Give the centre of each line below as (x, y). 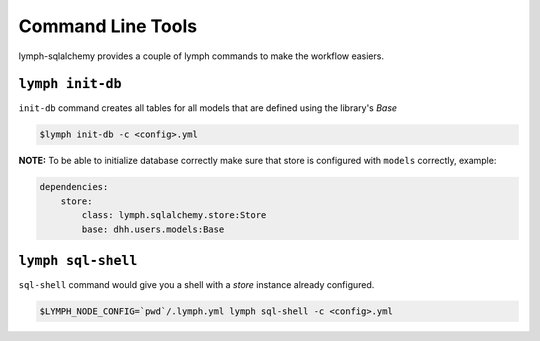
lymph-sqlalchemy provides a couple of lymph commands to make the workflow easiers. (201, 56)
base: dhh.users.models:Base (153, 229)
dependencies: (74, 187)
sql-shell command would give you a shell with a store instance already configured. (196, 285)
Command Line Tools (108, 26)
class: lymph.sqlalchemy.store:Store (174, 215)
